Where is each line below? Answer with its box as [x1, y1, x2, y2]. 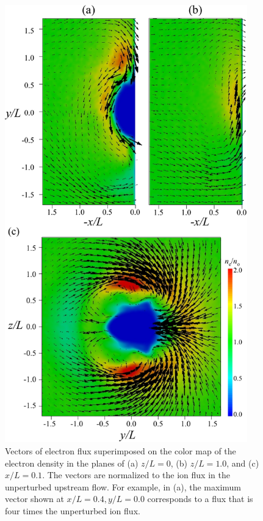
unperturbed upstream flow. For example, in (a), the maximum [5, 480, 242, 493]
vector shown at [5, 492, 64, 505]
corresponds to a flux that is [147, 492, 253, 505]
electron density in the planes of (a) [5, 456, 139, 469]
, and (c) [226, 456, 259, 469]
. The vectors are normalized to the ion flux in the [42, 468, 230, 481]
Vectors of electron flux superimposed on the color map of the [5, 445, 236, 457]
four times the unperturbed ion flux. [5, 504, 140, 517]
